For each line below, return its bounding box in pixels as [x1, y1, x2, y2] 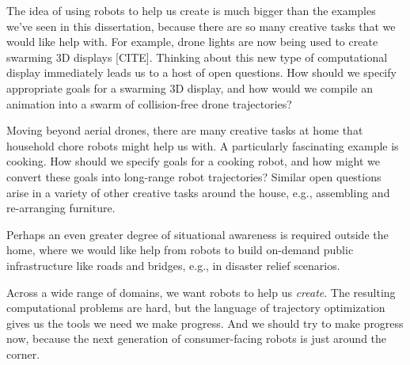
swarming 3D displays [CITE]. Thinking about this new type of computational [6, 48, 388, 65]
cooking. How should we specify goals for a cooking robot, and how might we [6, 153, 381, 169]
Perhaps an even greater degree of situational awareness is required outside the [6, 226, 389, 242]
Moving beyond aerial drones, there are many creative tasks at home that [6, 122, 363, 139]
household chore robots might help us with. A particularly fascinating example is [6, 137, 399, 154]
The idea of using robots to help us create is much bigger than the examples [6, 2, 376, 18]
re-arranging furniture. [6, 200, 116, 216]
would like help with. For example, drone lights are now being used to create [6, 33, 378, 50]
